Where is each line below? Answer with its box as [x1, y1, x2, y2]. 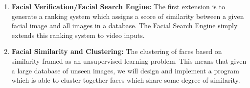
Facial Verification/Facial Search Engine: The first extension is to [11, 1, 225, 11]
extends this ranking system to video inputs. [11, 30, 145, 40]
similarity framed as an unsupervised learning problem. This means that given [11, 55, 247, 66]
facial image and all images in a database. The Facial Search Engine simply [11, 20, 238, 31]
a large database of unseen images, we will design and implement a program [11, 65, 239, 75]
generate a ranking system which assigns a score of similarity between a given [11, 11, 244, 21]
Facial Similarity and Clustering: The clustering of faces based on [11, 46, 222, 56]
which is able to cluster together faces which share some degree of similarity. [11, 75, 240, 85]
